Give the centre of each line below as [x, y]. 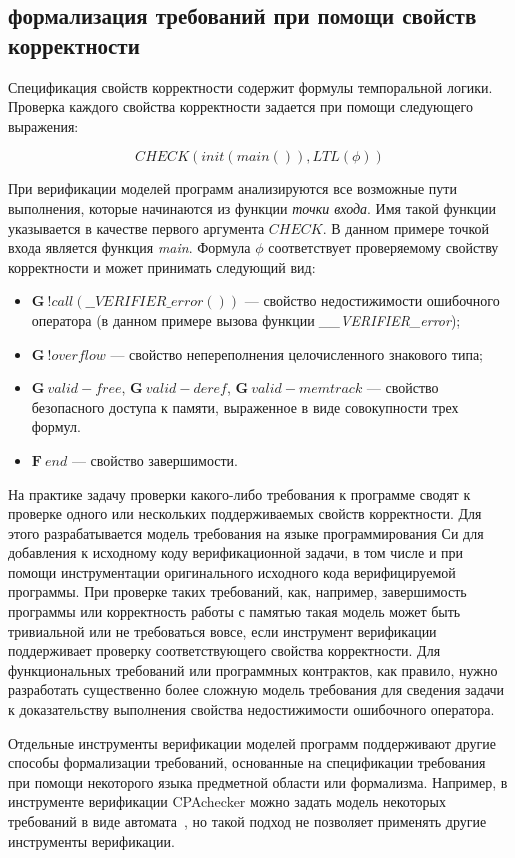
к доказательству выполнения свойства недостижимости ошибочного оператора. [251, 709]
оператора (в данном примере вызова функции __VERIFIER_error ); [246, 319]
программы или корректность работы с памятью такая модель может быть [234, 611]
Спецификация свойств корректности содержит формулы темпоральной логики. [250, 86]
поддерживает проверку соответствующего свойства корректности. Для [224, 650]
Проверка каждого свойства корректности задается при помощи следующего [240, 106]
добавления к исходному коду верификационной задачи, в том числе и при [236, 552]
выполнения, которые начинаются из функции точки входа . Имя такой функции [252, 207]
